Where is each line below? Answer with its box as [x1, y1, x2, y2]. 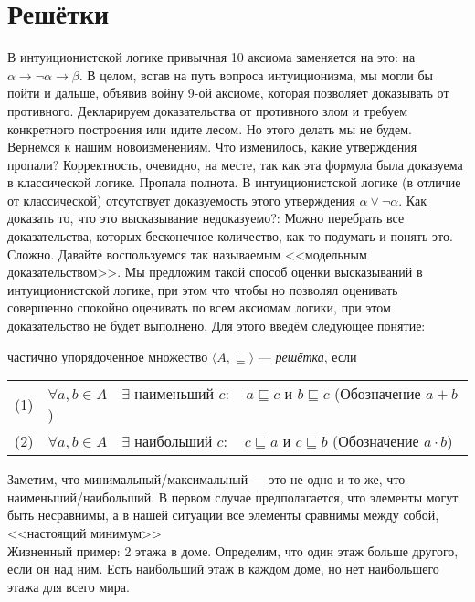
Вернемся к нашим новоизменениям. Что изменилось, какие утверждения [7, 137, 417, 156]
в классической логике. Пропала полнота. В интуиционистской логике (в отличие [7, 173, 461, 192]
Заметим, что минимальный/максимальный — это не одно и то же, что [7, 470, 406, 489]
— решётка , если [258, 346, 357, 365]
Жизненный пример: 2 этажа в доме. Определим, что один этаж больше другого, [7, 541, 459, 560]
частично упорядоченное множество [7, 346, 208, 365]
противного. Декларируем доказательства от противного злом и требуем [7, 100, 407, 120]
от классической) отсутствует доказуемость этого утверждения [7, 190, 355, 209]
